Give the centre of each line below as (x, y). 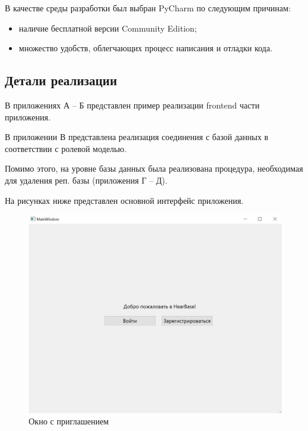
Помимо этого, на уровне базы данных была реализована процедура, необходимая (154, 168)
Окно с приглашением (69, 421)
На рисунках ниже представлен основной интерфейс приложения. (124, 200)
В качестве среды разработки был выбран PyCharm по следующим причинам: (148, 8)
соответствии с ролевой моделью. (66, 148)
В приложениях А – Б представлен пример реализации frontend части (132, 105)
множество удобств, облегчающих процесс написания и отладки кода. (146, 48)
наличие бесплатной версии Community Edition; (108, 28)
